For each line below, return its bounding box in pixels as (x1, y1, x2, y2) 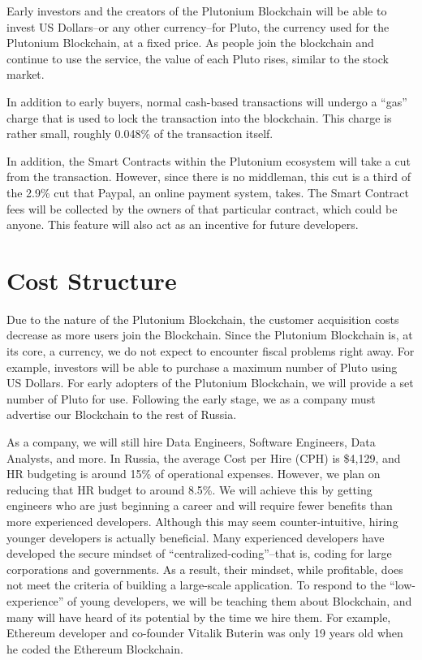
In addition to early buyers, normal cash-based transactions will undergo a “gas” (6, 93, 407, 110)
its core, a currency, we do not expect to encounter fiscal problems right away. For (6, 343, 415, 360)
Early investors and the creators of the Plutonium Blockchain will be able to (6, 2, 387, 19)
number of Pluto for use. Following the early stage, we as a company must (6, 390, 376, 407)
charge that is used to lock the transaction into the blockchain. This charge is (6, 109, 392, 126)
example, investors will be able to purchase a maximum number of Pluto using (6, 358, 398, 375)
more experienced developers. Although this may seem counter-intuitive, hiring (6, 512, 398, 529)
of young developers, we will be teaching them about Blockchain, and (67, 592, 412, 609)
